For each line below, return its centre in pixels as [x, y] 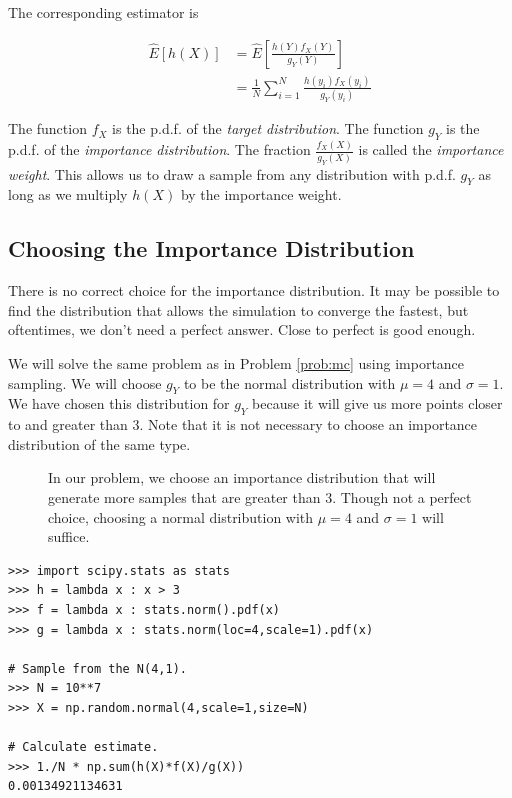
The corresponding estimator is [103, 12]
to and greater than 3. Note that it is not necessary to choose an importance [243, 424]
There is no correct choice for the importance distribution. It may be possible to [254, 290]
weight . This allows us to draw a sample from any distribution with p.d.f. [232, 173]
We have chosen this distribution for [119, 403]
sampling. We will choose [85, 382]
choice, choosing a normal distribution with [181, 516]
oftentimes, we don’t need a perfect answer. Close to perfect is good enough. [242, 329]
